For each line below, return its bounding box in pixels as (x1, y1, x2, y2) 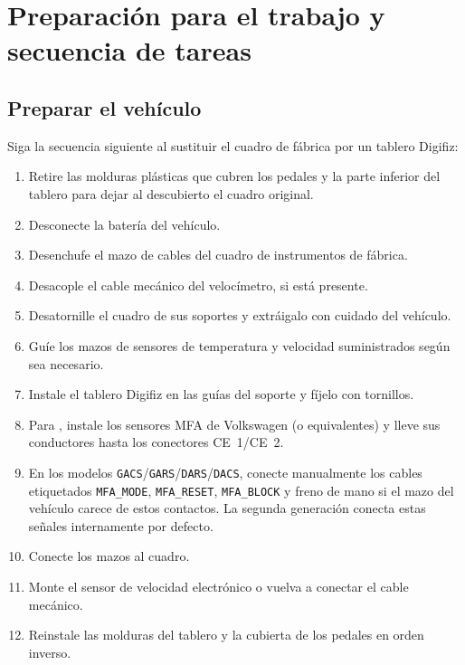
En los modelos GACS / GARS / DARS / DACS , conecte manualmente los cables (28, 462, 422, 481)
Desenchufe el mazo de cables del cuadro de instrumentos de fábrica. (28, 245, 408, 264)
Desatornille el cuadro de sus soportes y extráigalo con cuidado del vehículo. (28, 306, 451, 325)
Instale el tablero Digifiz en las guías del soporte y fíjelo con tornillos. (28, 385, 414, 404)
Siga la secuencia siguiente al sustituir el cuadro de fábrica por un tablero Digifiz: (7, 136, 459, 155)
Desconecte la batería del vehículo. (28, 214, 221, 233)
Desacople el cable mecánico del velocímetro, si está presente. (28, 275, 368, 294)
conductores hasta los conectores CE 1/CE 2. (28, 432, 284, 451)
